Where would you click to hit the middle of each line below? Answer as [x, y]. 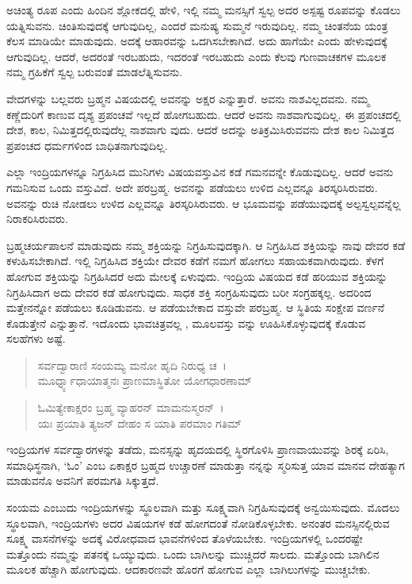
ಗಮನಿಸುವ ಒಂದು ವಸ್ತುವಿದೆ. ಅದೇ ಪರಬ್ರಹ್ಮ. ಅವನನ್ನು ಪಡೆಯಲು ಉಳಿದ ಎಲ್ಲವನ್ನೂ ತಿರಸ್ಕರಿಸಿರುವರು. [192, 187]
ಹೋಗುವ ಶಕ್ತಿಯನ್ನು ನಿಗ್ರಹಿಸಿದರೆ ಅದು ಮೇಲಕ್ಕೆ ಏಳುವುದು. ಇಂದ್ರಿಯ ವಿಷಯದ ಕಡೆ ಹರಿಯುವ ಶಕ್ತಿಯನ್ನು [197, 276]
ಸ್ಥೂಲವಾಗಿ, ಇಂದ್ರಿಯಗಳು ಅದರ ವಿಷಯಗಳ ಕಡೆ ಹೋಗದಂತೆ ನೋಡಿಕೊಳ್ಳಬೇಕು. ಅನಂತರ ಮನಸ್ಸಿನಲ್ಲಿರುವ [198, 523]
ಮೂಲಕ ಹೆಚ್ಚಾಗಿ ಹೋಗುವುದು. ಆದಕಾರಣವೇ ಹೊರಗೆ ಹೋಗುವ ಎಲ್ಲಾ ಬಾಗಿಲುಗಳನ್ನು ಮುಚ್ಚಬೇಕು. [189, 569]
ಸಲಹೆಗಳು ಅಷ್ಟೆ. [36, 338]
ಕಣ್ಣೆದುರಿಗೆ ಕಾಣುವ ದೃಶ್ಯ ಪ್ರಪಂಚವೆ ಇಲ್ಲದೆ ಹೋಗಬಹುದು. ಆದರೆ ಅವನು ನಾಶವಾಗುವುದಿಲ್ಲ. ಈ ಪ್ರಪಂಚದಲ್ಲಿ [204, 114]
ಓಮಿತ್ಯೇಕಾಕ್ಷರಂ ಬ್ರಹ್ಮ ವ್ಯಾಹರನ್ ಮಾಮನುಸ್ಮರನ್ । [131, 407]
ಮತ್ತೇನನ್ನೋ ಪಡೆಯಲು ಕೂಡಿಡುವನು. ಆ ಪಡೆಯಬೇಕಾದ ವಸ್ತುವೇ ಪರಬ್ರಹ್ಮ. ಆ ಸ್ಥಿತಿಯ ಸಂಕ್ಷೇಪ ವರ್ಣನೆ [196, 307]
